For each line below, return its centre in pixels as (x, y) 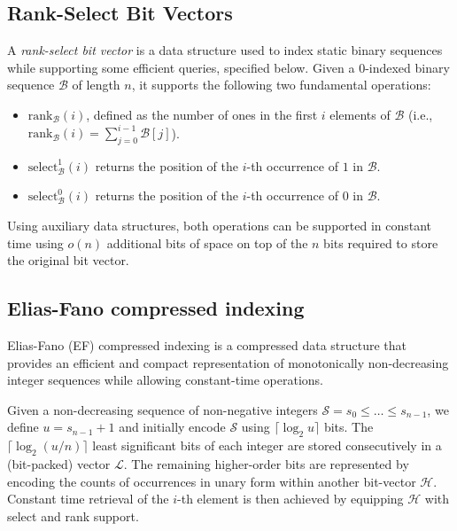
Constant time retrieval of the (88, 499)
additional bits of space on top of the (207, 242)
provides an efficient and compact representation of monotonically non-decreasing (228, 362)
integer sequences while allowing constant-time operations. (165, 380)
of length (96, 85)
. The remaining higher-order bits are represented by (266, 464)
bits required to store (381, 242)
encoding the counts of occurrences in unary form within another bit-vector (212, 481)
